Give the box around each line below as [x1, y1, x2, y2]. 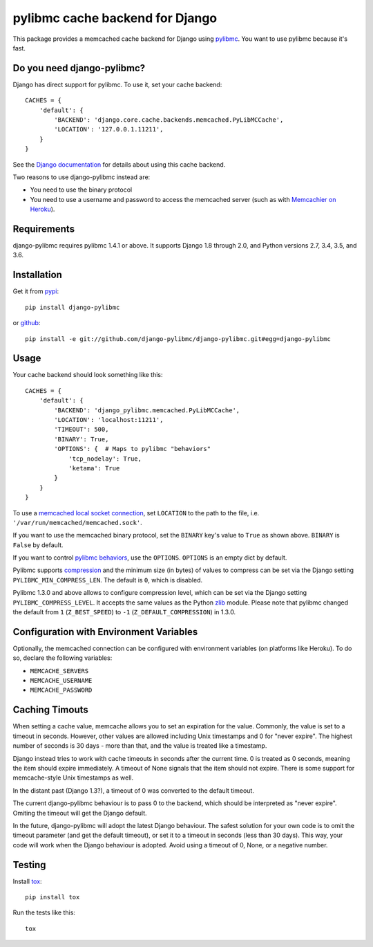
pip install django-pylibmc [25, 303, 120, 311]
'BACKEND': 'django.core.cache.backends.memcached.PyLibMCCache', [54, 116, 284, 124]
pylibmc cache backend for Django [12, 10, 218, 26]
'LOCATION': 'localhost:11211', [54, 416, 164, 423]
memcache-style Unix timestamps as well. [12, 773, 134, 782]
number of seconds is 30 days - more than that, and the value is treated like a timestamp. [12, 742, 267, 750]
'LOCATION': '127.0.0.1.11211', [54, 125, 164, 134]
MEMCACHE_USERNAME [30, 677, 93, 685]
